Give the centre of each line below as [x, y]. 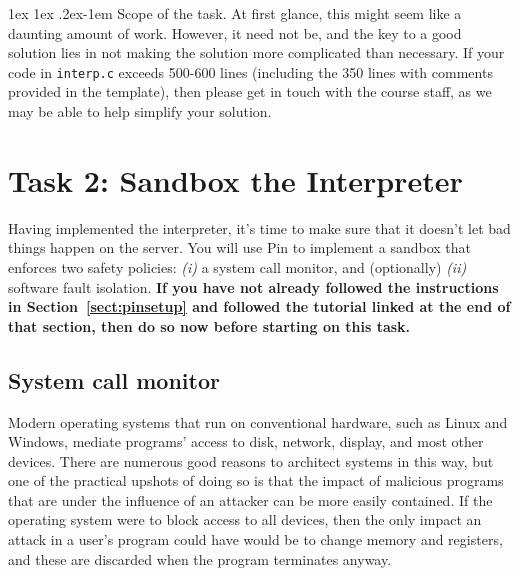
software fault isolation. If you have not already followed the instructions [253, 286]
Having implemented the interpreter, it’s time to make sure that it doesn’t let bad [259, 227]
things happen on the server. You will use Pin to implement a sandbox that [239, 247]
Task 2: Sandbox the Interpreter [235, 179]
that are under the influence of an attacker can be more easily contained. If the [250, 499]
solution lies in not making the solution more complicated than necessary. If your [256, 52]
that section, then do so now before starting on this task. [209, 325]
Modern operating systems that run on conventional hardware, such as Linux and [258, 421]
